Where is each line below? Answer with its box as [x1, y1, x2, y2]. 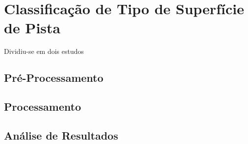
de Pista [4, 18, 61, 38]
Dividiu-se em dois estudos [4, 46, 84, 56]
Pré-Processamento [4, 70, 103, 85]
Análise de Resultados [4, 127, 118, 143]
